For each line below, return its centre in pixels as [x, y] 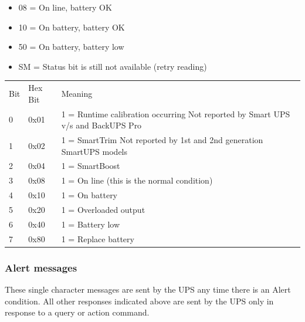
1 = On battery [89, 195]
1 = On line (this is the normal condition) [137, 180]
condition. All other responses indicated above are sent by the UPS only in [139, 301]
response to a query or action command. [77, 312]
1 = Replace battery [98, 238]
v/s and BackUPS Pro [101, 125]
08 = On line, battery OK [65, 7]
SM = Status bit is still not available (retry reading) [113, 66]
